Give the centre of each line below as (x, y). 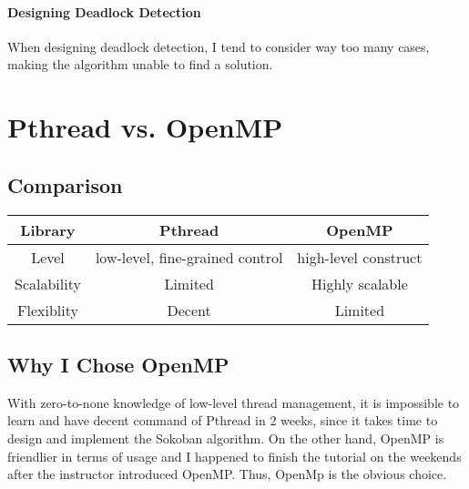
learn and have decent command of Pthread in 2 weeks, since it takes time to (223, 420)
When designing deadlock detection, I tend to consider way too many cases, (219, 46)
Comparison (65, 184)
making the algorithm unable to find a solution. (140, 64)
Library (48, 229)
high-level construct (360, 257)
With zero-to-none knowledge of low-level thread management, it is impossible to (234, 402)
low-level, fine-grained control (189, 257)
